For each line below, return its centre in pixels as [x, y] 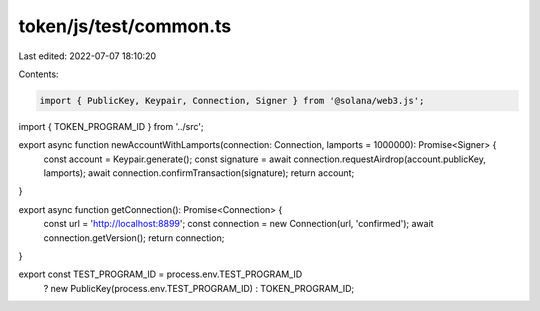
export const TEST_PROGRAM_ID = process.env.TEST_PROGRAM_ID [160, 274]
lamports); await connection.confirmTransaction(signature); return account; [199, 173]
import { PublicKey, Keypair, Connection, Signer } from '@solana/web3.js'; [232, 100]
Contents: [38, 74]
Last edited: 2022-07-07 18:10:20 [87, 56]
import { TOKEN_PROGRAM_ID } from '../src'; [111, 126]
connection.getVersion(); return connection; [134, 237]
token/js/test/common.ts [125, 26]
